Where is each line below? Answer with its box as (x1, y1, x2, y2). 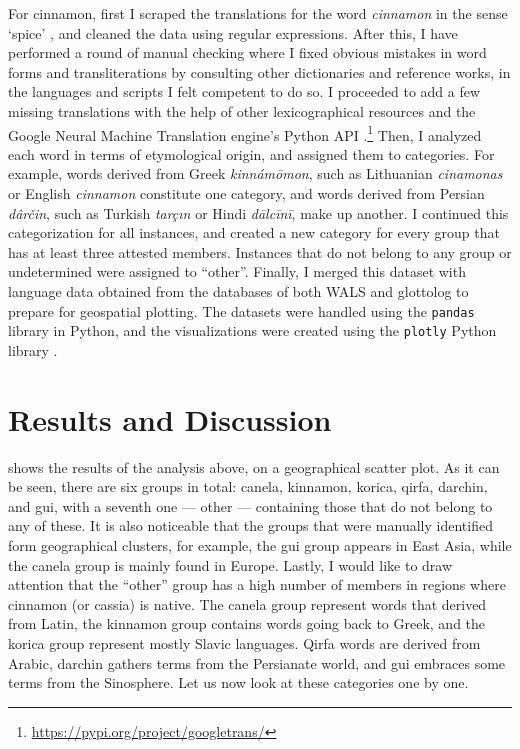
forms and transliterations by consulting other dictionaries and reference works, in (8, 61, 511, 82)
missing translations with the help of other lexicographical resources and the (8, 100, 476, 121)
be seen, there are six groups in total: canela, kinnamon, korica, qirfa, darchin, (8, 476, 488, 497)
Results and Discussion (8, 398, 332, 439)
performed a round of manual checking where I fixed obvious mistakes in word (8, 42, 487, 63)
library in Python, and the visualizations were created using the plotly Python (8, 320, 497, 341)
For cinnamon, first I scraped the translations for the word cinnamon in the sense (8, 3, 508, 23)
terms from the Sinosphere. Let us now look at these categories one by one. (8, 672, 469, 693)
